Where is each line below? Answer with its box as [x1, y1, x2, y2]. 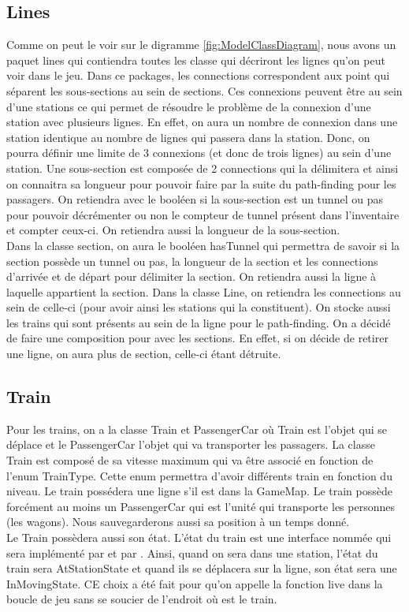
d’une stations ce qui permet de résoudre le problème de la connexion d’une [6, 98, 371, 114]
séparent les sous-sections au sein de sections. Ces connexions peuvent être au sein [6, 82, 403, 99]
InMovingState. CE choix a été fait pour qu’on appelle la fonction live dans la [6, 575, 383, 591]
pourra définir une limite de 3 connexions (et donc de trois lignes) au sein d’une [6, 144, 392, 161]
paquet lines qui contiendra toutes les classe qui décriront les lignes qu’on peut [6, 51, 385, 68]
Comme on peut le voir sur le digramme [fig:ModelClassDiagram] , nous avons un [6, 36, 396, 53]
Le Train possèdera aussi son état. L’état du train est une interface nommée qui [6, 529, 392, 546]
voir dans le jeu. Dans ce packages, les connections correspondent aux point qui [6, 67, 390, 84]
